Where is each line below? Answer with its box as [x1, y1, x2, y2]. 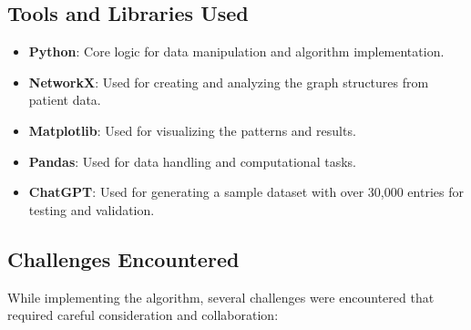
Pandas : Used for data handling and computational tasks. [28, 151, 356, 170]
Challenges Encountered [7, 244, 240, 273]
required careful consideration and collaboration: [7, 305, 279, 325]
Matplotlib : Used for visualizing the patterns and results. [28, 120, 356, 139]
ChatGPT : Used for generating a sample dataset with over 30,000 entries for [28, 182, 464, 201]
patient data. [28, 90, 101, 109]
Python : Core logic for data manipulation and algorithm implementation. [28, 42, 445, 61]
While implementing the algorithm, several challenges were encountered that [7, 287, 435, 306]
